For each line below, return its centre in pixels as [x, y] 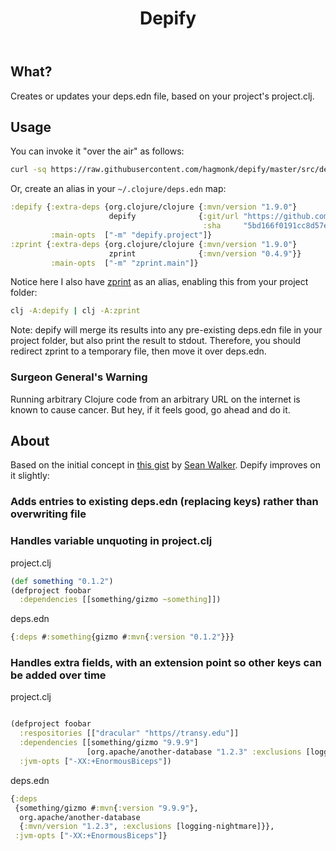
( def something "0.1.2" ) [62, 581]
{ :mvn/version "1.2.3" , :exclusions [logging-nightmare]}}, [147, 827]
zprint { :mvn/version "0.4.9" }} [205, 253]
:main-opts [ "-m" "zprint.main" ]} [124, 263]
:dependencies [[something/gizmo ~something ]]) [120, 600]
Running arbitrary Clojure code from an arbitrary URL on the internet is [155, 399]
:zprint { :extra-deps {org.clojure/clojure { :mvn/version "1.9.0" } [154, 244]
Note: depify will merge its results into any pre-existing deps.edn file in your [166, 330]
